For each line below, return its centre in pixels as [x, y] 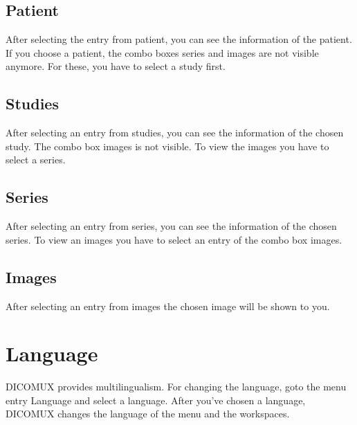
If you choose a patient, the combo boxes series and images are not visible [162, 52]
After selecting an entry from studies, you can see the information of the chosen [175, 133]
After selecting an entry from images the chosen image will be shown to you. [168, 306]
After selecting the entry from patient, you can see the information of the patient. [179, 39]
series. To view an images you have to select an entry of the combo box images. [174, 239]
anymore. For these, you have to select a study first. [116, 66]
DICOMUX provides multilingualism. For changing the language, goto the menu [176, 387]
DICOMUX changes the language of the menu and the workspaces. [148, 414]
